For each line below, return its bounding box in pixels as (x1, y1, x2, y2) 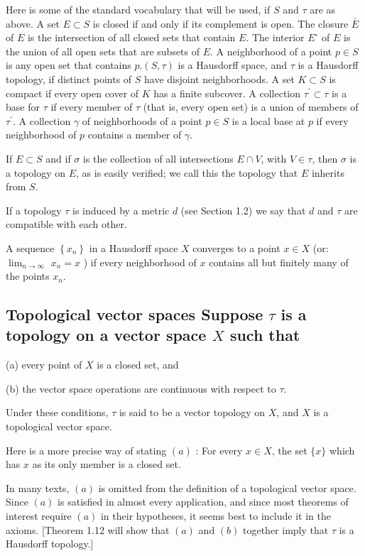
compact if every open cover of (6, 85, 139, 100)
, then (312, 151, 338, 165)
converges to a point (192, 240, 280, 255)
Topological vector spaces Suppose (6, 303, 263, 325)
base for (6, 99, 40, 114)
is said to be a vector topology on (119, 405, 266, 420)
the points (6, 268, 50, 283)
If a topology (6, 202, 62, 217)
